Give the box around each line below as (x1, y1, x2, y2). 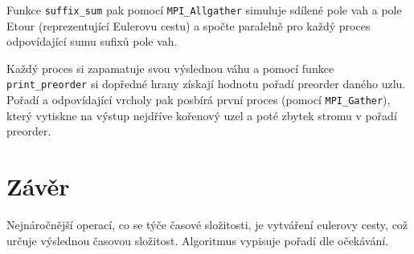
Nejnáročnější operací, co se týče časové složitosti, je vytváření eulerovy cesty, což (6, 216, 408, 233)
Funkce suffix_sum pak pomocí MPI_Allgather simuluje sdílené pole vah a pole (6, 2, 402, 18)
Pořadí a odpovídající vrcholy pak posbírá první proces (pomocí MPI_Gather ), (6, 91, 391, 108)
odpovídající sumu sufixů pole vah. (6, 33, 178, 50)
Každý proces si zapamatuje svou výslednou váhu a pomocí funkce (6, 59, 334, 76)
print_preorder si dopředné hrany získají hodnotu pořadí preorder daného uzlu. (6, 75, 406, 92)
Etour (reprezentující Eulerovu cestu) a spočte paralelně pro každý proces (6, 17, 371, 34)
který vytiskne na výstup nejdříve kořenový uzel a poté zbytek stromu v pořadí (6, 107, 397, 123)
